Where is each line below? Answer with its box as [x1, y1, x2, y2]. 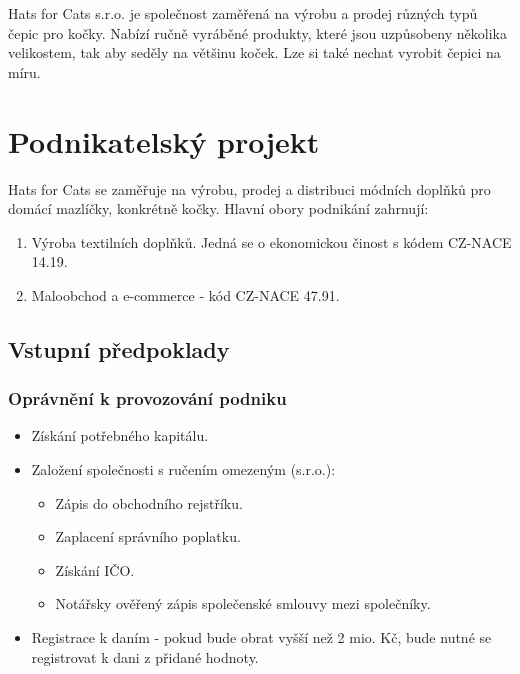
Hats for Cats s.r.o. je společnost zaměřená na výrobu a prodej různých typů [8, 3, 478, 23]
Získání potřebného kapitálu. [31, 425, 209, 446]
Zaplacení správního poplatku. [55, 526, 241, 547]
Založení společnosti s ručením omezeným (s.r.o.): [31, 459, 336, 480]
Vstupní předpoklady [8, 333, 230, 364]
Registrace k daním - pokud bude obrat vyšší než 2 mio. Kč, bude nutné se [31, 627, 492, 648]
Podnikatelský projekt [8, 120, 320, 161]
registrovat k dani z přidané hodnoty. [31, 646, 259, 667]
